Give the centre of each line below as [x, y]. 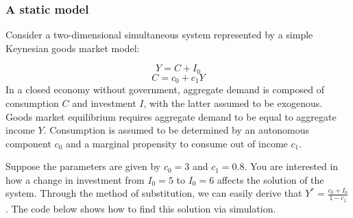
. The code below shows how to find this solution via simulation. [141, 208]
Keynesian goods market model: [73, 48]
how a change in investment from [75, 179]
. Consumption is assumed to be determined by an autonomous [176, 130]
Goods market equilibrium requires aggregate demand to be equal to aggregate [171, 116]
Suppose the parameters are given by [83, 166]
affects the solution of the [270, 179]
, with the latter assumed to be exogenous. [233, 102]
